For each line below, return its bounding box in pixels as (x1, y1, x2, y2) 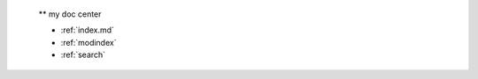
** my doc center (38, 9, 102, 19)
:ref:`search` (60, 49, 106, 61)
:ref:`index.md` (60, 25, 115, 35)
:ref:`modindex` (60, 37, 117, 47)
